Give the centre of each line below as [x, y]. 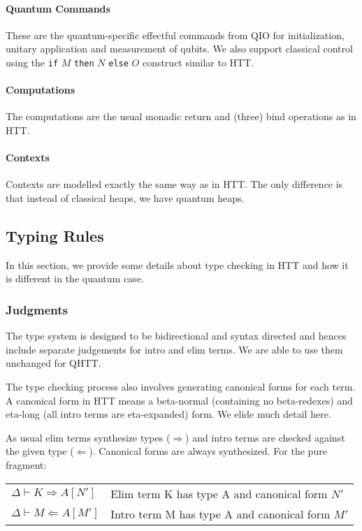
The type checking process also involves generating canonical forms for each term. [181, 386]
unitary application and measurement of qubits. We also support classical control [179, 49]
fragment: [26, 464]
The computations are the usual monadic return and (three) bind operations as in [181, 116]
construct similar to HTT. [198, 62]
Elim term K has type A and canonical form [219, 493]
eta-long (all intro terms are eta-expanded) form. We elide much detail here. [168, 414]
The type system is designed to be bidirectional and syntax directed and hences [176, 336]
